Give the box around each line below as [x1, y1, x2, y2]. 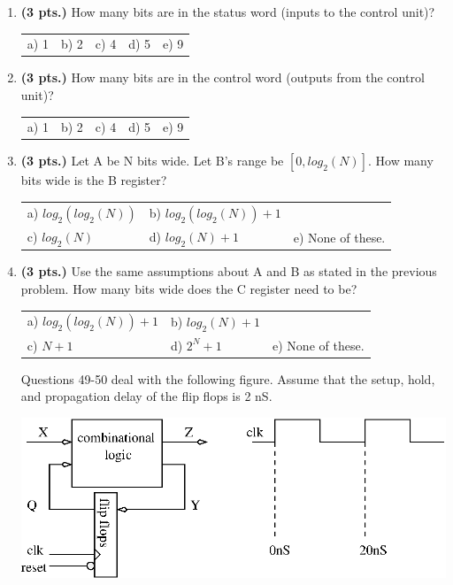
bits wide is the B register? [20, 171, 167, 189]
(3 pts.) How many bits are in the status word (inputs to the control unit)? [20, 3, 435, 20]
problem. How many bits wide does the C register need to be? [20, 279, 357, 297]
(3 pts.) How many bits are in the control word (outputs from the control [20, 68, 425, 87]
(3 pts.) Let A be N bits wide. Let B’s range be [20, 151, 284, 170]
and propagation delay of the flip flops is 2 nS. [20, 387, 273, 405]
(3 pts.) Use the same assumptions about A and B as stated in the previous [20, 262, 437, 281]
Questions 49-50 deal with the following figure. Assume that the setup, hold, [20, 369, 435, 388]
